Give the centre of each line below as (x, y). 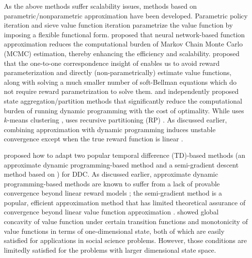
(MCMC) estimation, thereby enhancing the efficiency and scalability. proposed (122, 53)
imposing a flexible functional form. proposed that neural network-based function (125, 34)
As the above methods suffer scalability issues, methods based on (101, 6)
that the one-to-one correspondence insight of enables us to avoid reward (112, 63)
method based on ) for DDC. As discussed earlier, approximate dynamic (111, 174)
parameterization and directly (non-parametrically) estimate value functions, (118, 72)
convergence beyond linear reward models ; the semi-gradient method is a (113, 193)
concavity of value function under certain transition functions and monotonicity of (126, 221)
